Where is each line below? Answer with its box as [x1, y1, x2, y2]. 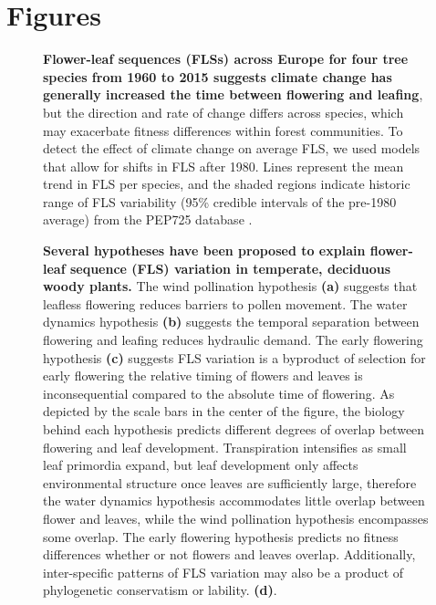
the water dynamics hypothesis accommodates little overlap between [43, 491, 425, 510]
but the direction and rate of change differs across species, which [43, 102, 404, 121]
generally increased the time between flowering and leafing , [43, 85, 423, 104]
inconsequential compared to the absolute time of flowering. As [43, 383, 395, 402]
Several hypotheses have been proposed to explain [43, 241, 366, 260]
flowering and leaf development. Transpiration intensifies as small [43, 437, 407, 456]
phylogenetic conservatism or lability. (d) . [43, 580, 277, 600]
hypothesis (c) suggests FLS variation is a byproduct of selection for [43, 348, 426, 367]
